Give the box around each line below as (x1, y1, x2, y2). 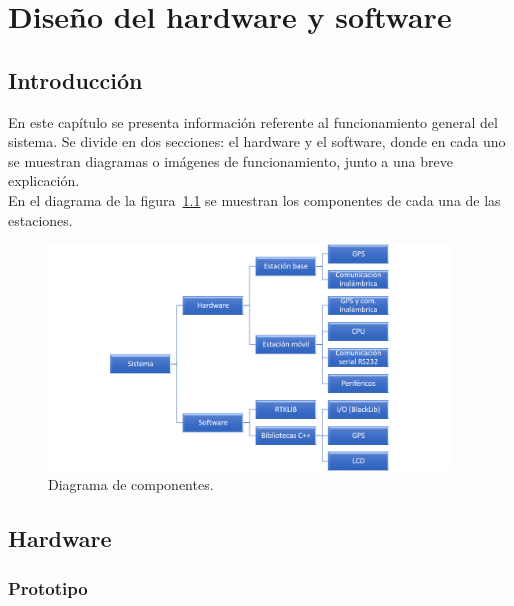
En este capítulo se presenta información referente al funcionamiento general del (8, 111, 498, 132)
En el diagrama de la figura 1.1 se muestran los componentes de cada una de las (8, 189, 501, 210)
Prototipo (8, 575, 88, 600)
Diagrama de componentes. (48, 474, 214, 495)
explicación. (8, 170, 80, 191)
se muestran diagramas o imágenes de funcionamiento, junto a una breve (8, 150, 453, 171)
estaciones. (8, 209, 73, 230)
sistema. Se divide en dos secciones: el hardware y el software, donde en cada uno (8, 131, 506, 152)
